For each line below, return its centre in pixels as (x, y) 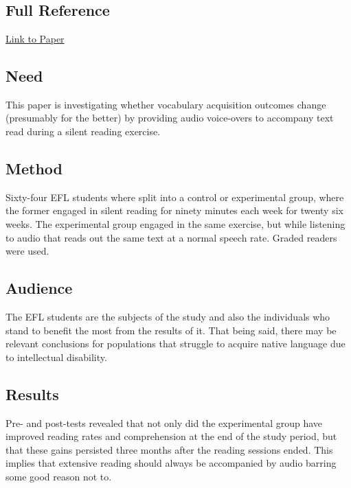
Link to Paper (35, 38)
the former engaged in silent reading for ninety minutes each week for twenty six (174, 210)
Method (34, 168)
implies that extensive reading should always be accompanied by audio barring (171, 463)
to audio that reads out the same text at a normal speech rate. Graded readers (171, 237)
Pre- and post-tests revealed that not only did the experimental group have (164, 422)
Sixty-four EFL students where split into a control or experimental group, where (175, 197)
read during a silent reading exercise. (83, 131)
